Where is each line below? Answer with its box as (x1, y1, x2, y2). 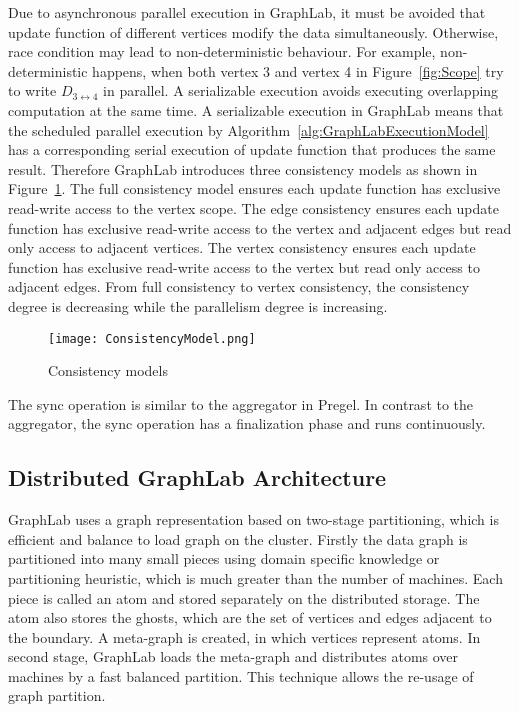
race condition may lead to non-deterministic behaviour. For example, (8, 41, 436, 62)
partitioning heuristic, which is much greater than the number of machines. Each (8, 567, 503, 588)
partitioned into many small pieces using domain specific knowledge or (8, 548, 440, 569)
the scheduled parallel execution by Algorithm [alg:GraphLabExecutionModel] (8, 119, 489, 140)
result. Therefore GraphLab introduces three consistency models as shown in (8, 158, 478, 179)
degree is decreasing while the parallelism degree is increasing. (8, 295, 388, 316)
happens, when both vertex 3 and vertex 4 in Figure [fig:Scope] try (92, 60, 504, 81)
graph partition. (8, 685, 106, 706)
